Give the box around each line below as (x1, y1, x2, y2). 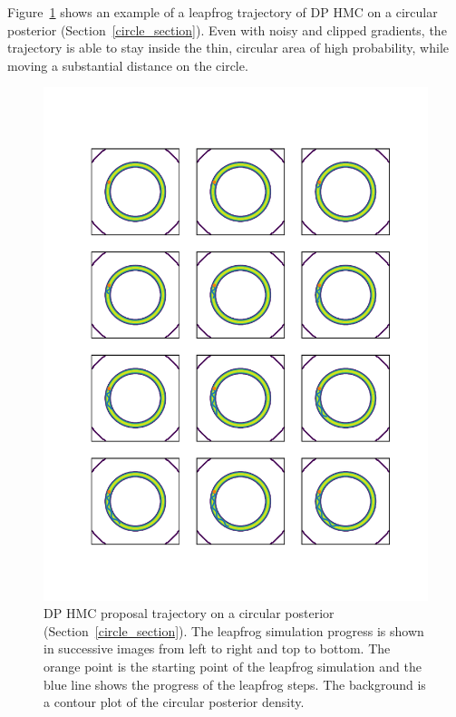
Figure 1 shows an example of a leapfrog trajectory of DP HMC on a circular (7, 3, 438, 21)
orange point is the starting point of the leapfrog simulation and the (44, 657, 422, 676)
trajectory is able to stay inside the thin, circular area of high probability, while (7, 38, 450, 57)
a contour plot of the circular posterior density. (44, 692, 305, 712)
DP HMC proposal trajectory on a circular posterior (44, 604, 335, 623)
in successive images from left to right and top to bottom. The (44, 639, 391, 658)
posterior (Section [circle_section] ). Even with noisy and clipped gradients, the (7, 20, 447, 39)
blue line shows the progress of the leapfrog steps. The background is (44, 674, 426, 693)
